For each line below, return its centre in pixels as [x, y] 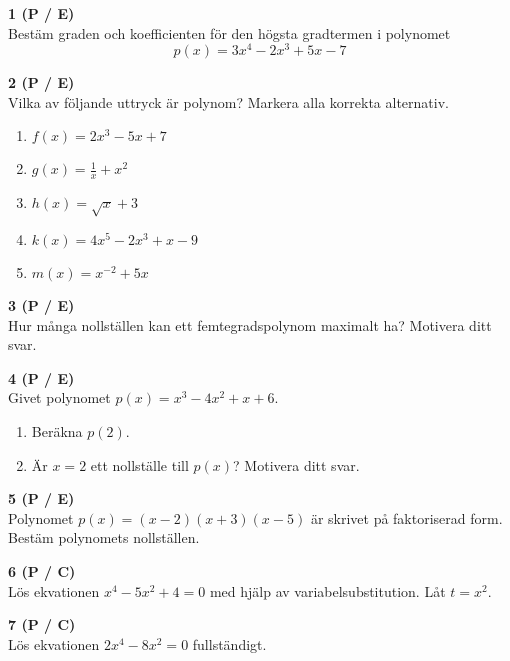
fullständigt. [229, 643]
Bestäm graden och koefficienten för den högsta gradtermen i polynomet [229, 32]
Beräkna [57, 431]
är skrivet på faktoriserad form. [406, 517]
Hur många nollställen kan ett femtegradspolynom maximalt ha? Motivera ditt [250, 324]
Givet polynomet [59, 397]
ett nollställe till [139, 464]
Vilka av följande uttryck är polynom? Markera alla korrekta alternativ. [228, 101]
